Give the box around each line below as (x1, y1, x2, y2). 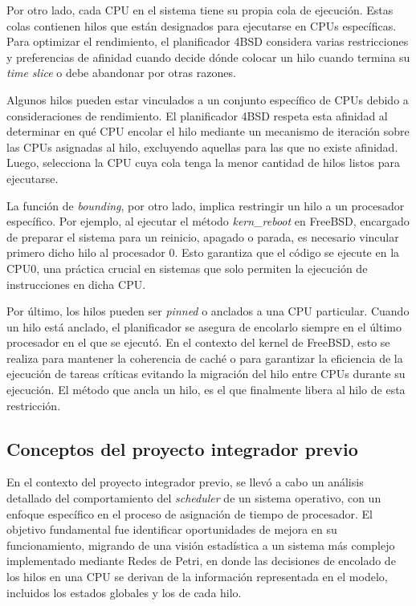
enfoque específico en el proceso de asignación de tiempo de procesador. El (6, 505, 373, 522)
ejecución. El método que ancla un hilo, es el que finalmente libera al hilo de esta (6, 381, 406, 398)
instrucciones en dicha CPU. (6, 275, 146, 292)
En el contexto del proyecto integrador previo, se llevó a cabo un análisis (6, 474, 364, 490)
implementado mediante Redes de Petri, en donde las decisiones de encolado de (6, 552, 396, 569)
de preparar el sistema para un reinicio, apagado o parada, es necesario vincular (6, 228, 399, 245)
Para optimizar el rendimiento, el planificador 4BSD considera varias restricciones (6, 33, 409, 50)
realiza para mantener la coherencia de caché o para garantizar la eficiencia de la (6, 349, 403, 366)
